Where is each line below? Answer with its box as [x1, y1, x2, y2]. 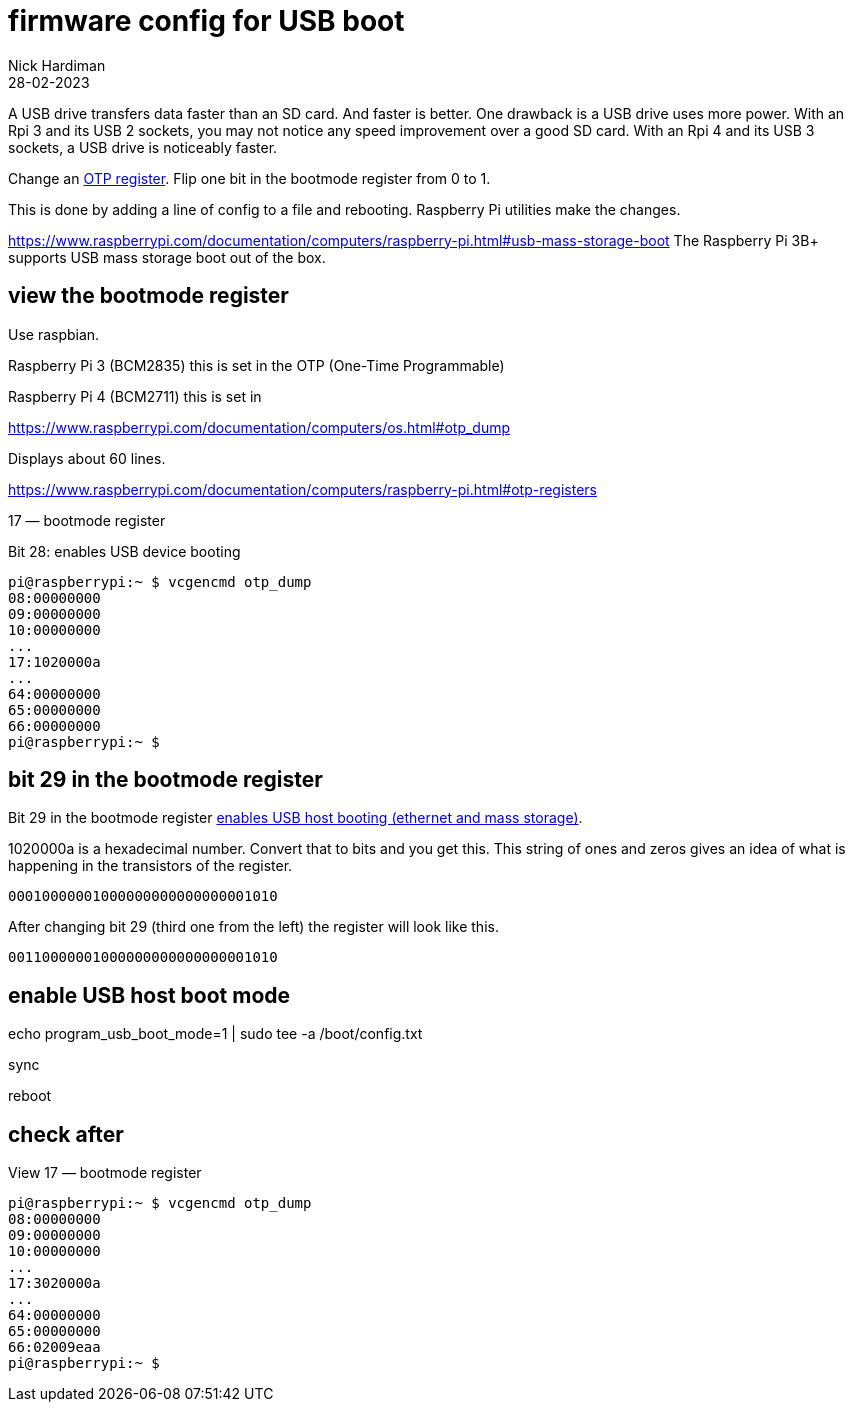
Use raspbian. [8, 325, 100, 343]
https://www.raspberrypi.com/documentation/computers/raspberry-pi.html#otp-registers [8, 480, 597, 498]
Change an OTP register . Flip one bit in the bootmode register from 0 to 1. [8, 169, 491, 187]
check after [8, 1121, 124, 1147]
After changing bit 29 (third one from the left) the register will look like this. [8, 918, 499, 936]
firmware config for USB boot [8, 4, 405, 38]
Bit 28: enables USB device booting [8, 542, 241, 560]
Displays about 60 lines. [8, 449, 166, 467]
